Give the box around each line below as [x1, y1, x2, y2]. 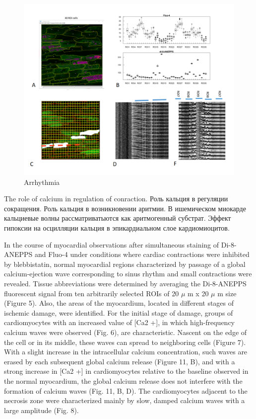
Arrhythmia [24, 176, 60, 187]
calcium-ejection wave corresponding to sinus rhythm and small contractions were [4, 268, 252, 279]
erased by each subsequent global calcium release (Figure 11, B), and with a [4, 356, 235, 366]
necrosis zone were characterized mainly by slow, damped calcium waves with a [4, 395, 245, 406]
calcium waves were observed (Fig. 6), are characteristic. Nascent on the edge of [4, 327, 247, 337]
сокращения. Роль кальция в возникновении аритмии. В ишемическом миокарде [4, 203, 246, 213]
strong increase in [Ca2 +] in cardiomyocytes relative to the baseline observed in [4, 366, 249, 376]
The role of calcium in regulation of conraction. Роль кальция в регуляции [4, 193, 228, 204]
